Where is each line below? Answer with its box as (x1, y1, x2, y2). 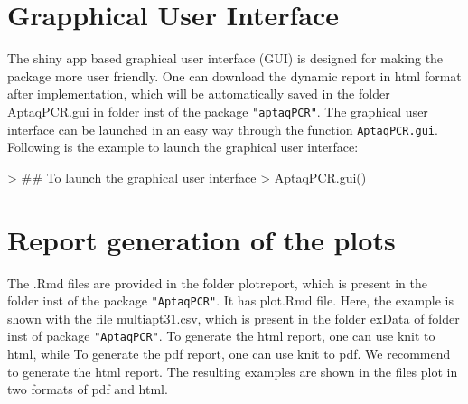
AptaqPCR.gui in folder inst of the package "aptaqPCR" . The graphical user (7, 101, 428, 120)
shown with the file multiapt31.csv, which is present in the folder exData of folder (7, 308, 460, 327)
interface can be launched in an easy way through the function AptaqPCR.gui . (7, 119, 438, 138)
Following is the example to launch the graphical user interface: (7, 137, 359, 156)
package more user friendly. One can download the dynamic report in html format (7, 66, 462, 85)
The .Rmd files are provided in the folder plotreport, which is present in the (7, 273, 428, 292)
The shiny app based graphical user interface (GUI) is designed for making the (7, 49, 444, 68)
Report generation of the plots (7, 221, 396, 258)
